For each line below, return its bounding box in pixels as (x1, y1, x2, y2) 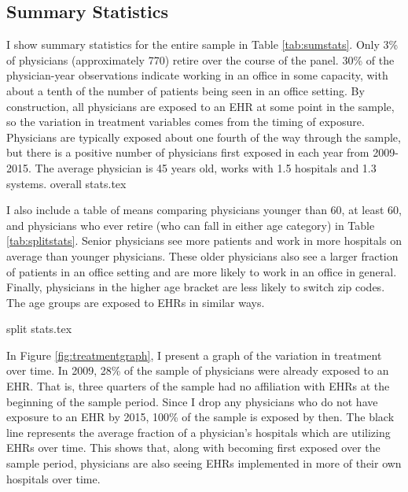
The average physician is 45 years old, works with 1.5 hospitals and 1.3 (35, 159, 377, 176)
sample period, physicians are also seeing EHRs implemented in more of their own (6, 455, 402, 472)
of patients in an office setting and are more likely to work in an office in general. (6, 263, 397, 279)
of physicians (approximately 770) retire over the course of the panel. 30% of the (6, 51, 395, 68)
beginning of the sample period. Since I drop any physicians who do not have (6, 393, 378, 409)
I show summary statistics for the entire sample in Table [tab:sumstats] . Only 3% (6, 36, 399, 53)
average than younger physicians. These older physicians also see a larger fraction (6, 247, 399, 264)
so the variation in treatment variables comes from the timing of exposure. (6, 113, 365, 130)
